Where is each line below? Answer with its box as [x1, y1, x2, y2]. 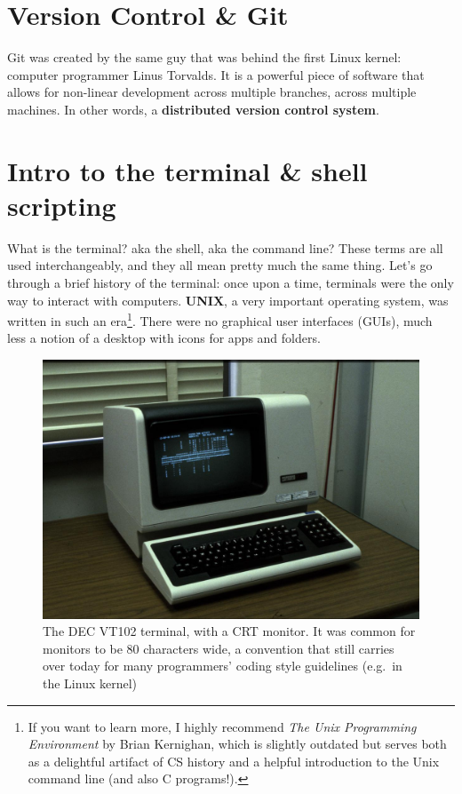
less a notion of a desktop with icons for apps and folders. [7, 329, 321, 347]
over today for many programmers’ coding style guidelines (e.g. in [43, 656, 402, 675]
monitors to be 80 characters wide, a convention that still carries [43, 639, 394, 657]
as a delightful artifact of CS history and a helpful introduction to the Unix [28, 751, 440, 770]
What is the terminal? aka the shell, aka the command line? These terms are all [7, 238, 443, 257]
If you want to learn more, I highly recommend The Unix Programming [28, 717, 417, 735]
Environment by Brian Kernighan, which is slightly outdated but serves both [28, 734, 447, 753]
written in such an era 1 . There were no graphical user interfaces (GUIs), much [7, 309, 433, 330]
